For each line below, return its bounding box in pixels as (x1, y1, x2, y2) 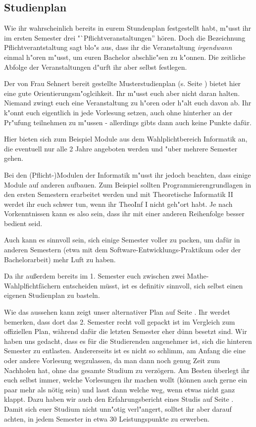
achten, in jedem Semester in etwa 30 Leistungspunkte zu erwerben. (4, 413, 210, 424)
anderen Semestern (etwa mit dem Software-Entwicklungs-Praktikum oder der (4, 244, 241, 255)
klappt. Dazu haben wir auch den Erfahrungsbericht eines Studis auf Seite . (4, 394, 234, 404)
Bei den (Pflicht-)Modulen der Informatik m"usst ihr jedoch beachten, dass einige (4, 169, 251, 180)
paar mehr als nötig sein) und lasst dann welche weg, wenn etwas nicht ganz (4, 384, 235, 394)
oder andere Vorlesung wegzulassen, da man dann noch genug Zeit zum (4, 355, 220, 366)
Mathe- (187, 271, 209, 281)
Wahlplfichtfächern (4, 280, 61, 290)
